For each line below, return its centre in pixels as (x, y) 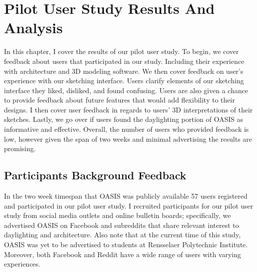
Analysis (34, 27)
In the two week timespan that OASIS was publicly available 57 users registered (126, 196)
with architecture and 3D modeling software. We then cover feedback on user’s (124, 71)
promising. (20, 148)
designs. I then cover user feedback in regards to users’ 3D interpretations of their (128, 109)
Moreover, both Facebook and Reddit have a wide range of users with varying (123, 254)
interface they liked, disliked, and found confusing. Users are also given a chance (126, 90)
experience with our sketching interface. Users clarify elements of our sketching (124, 81)
